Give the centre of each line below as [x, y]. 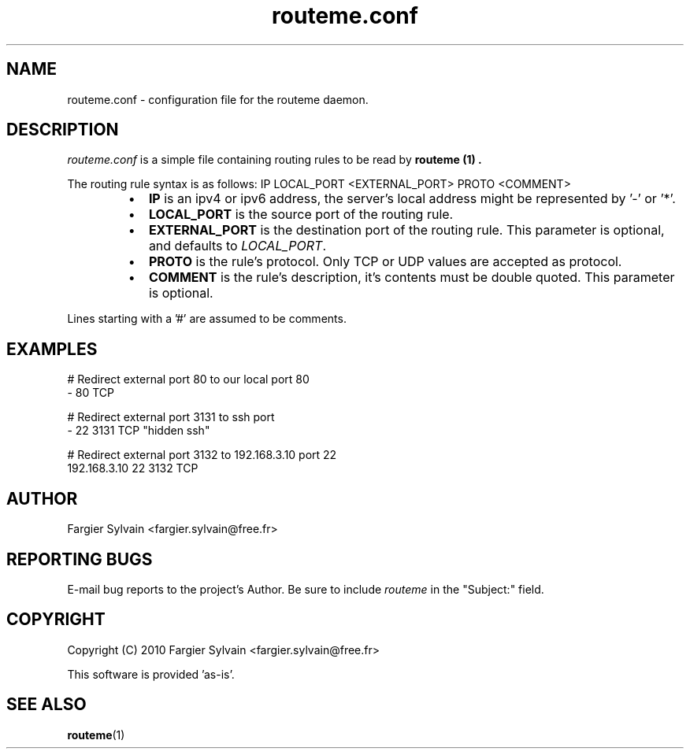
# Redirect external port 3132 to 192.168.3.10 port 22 [202, 455]
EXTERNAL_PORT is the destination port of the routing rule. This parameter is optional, [406, 230]
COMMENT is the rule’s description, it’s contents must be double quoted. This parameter [412, 278]
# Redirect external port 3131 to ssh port [171, 417]
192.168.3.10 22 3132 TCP [133, 468]
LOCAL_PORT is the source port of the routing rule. [301, 215]
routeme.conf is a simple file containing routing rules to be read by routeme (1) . [275, 160]
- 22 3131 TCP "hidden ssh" [139, 431]
